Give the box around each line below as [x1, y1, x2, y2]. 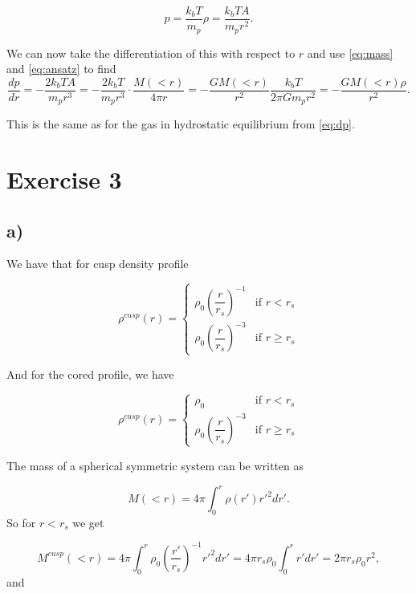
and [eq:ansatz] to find [6, 60, 116, 77]
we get [72, 514, 104, 530]
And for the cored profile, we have [6, 365, 174, 382]
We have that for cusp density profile [6, 255, 189, 272]
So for [6, 514, 36, 530]
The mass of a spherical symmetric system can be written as [6, 457, 304, 473]
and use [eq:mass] [307, 44, 394, 61]
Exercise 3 [6, 163, 122, 195]
